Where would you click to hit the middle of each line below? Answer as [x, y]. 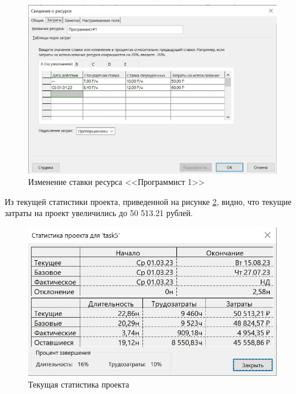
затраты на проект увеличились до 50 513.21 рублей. [99, 213]
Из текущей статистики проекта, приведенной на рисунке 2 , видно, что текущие [148, 201]
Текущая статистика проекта [79, 384]
